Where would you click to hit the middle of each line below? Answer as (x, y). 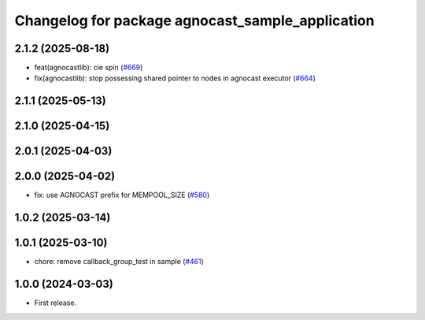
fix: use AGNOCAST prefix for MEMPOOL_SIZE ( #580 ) (122, 195)
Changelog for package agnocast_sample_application (194, 20)
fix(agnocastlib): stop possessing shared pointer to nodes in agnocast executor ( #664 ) (175, 78)
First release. (55, 303)
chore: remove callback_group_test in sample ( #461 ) (119, 262)
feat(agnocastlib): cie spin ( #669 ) (89, 68)
